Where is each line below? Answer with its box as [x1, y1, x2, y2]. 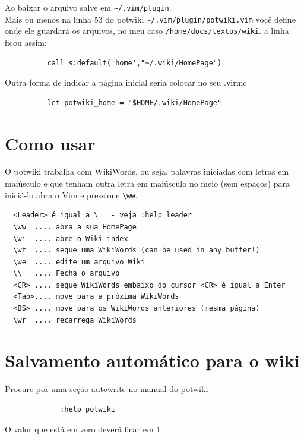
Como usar [5, 131, 96, 155]
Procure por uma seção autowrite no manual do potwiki [5, 383, 208, 395]
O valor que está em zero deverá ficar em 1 [5, 422, 161, 435]
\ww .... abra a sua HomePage [13, 222, 137, 231]
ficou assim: [5, 36, 47, 48]
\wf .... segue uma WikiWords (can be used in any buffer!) [13, 246, 260, 255]
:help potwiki [60, 405, 116, 413]
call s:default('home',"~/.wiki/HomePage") [47, 58, 222, 67]
